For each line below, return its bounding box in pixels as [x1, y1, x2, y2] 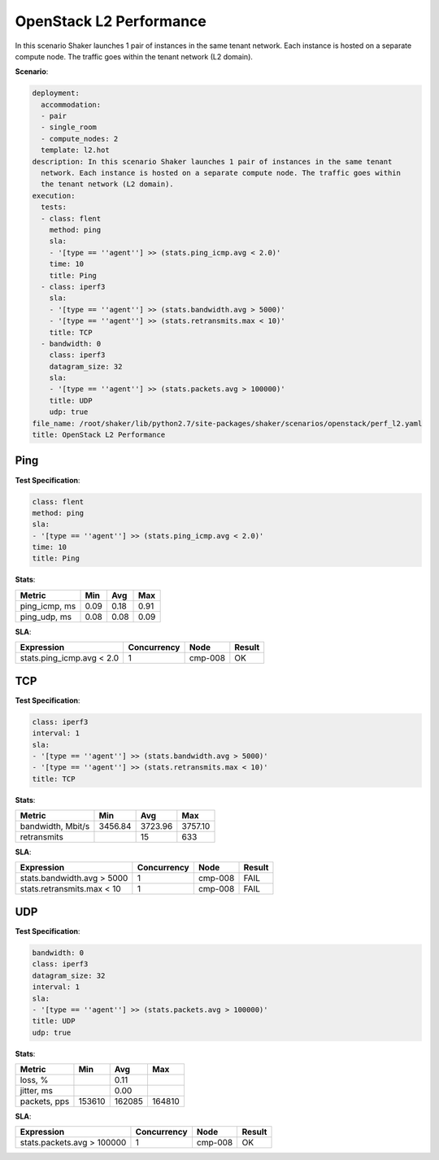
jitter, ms [20, 1085, 53, 1097]
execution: [32, 191, 76, 200]
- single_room [41, 123, 98, 132]
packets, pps [20, 1096, 70, 1107]
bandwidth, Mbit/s [20, 821, 90, 832]
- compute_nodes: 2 [41, 134, 119, 143]
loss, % [20, 1075, 49, 1086]
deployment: [32, 89, 80, 98]
